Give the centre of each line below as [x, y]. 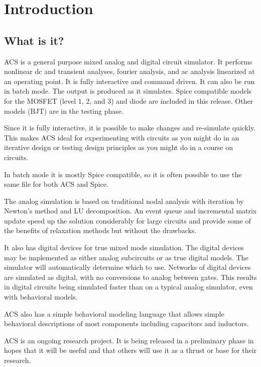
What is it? [34, 40]
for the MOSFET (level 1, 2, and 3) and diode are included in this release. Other [129, 100]
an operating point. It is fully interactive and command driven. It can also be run [129, 81]
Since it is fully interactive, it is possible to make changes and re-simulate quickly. [130, 128]
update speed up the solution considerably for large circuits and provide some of [127, 220]
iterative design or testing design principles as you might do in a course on [118, 147]
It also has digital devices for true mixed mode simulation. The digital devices [124, 247]
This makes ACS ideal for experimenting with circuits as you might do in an [122, 137]
